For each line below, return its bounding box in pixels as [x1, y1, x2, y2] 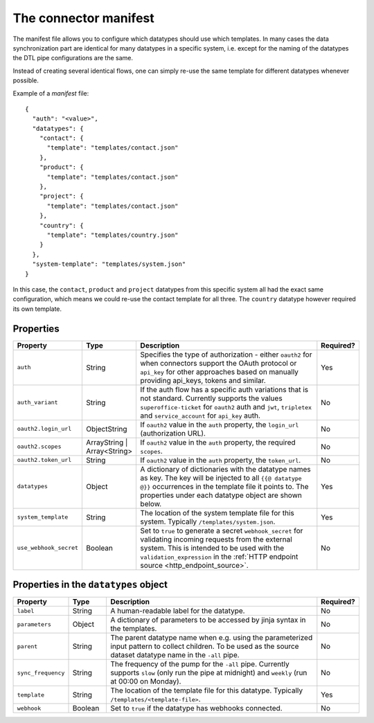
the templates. [110, 624, 157, 634]
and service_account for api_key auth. [140, 411, 261, 420]
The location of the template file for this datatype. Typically [110, 686, 303, 695]
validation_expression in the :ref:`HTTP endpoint [140, 551, 299, 561]
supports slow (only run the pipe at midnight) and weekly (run [110, 668, 308, 678]
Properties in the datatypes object [12, 579, 168, 591]
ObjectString [86, 424, 127, 434]
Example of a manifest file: [12, 89, 89, 97]
